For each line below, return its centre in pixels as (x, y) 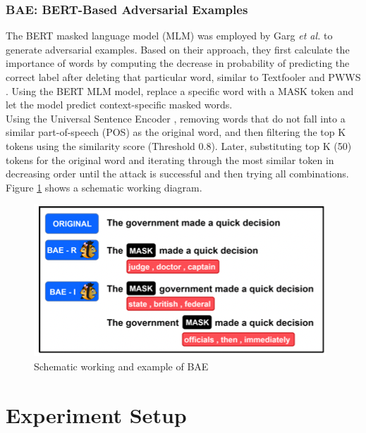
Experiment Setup (96, 414)
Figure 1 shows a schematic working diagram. (104, 187)
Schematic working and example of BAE (121, 366)
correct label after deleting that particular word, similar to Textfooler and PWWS (183, 77)
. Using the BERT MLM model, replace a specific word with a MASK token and (180, 90)
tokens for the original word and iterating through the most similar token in (170, 159)
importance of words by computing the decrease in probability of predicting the (178, 63)
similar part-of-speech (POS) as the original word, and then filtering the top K (176, 132)
